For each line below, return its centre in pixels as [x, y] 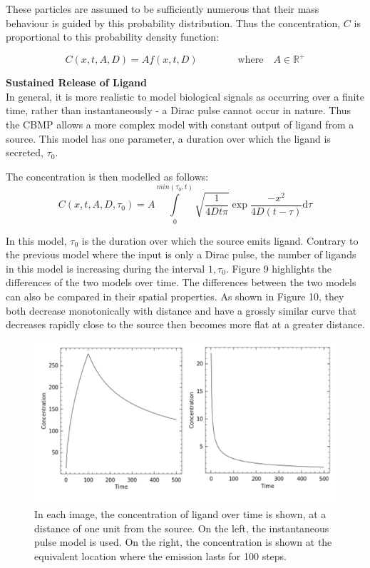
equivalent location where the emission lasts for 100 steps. [161, 556]
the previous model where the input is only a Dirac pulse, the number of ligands [181, 254]
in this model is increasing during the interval [106, 268]
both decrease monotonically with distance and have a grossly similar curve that [181, 310]
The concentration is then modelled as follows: [107, 176]
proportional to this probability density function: [113, 37]
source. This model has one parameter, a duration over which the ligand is [168, 138]
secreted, [25, 152]
